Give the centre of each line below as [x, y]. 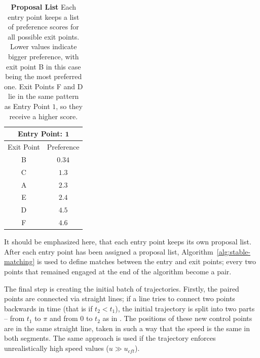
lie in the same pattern [44, 96]
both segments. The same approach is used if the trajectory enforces [110, 338]
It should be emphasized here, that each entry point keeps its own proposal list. [128, 242]
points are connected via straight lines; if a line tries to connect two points [120, 298]
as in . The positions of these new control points [177, 318]
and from [64, 318]
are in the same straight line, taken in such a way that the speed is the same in [127, 328]
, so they [69, 106]
